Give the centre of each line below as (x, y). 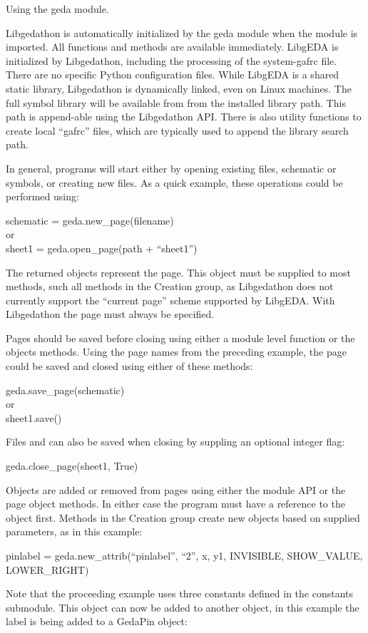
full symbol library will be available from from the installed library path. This (176, 102)
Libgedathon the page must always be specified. (110, 314)
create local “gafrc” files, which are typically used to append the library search (177, 130)
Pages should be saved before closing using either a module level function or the (180, 338)
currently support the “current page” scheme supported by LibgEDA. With (170, 300)
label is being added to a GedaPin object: (97, 621)
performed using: (42, 196)
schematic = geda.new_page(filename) (90, 220)
